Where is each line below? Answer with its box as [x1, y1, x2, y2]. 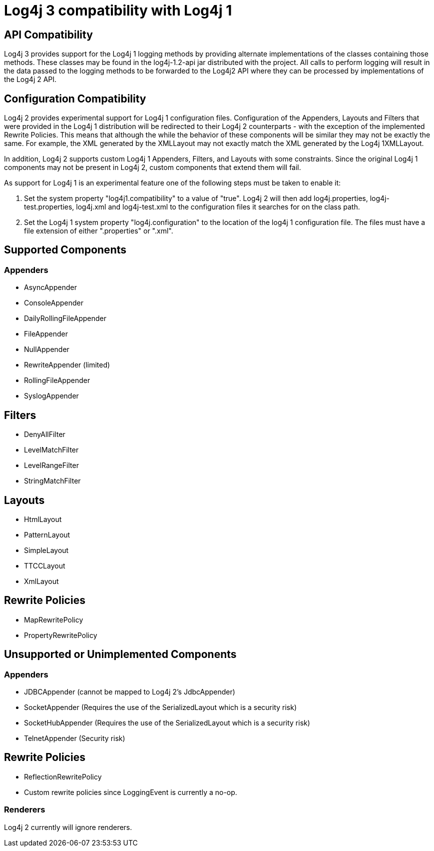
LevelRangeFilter [24, 461, 79, 470]
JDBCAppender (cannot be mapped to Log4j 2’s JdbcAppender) [24, 687, 235, 696]
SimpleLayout [24, 545, 69, 554]
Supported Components [4, 243, 126, 256]
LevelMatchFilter [24, 445, 79, 454]
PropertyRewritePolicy [24, 630, 97, 639]
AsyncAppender [24, 283, 77, 292]
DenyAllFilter [24, 430, 65, 439]
